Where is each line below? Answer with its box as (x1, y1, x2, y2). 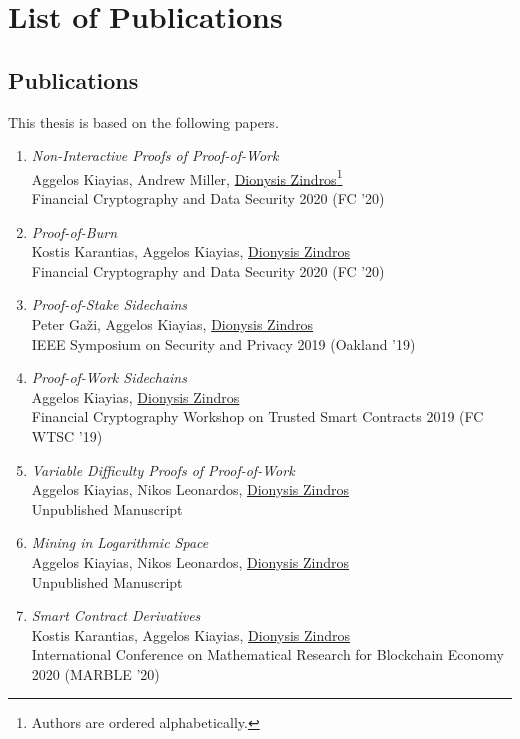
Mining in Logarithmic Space (31, 532, 209, 553)
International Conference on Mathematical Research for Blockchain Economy (31, 644, 504, 665)
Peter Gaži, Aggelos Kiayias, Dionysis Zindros (31, 313, 314, 334)
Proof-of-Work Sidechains (31, 367, 187, 388)
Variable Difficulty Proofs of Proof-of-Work (31, 459, 295, 480)
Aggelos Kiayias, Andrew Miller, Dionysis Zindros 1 (31, 165, 343, 189)
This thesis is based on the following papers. (8, 111, 279, 132)
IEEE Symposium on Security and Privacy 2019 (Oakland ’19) (31, 333, 416, 354)
